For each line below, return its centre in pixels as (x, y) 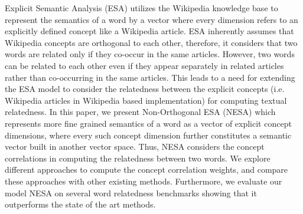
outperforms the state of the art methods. (80, 204)
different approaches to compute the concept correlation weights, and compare (146, 169)
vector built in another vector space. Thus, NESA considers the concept (135, 146)
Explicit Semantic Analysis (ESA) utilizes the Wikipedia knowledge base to (141, 8)
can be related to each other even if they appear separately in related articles (144, 65)
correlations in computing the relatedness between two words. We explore (138, 158)
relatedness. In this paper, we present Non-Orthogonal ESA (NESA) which (140, 112)
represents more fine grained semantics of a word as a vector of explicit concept (148, 123)
